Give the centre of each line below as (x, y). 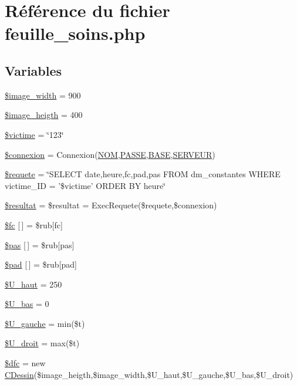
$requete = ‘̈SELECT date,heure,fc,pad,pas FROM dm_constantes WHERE (143, 174)
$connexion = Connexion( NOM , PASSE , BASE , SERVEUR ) (110, 154)
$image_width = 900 (43, 95)
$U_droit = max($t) (42, 343)
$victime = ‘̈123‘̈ (34, 134)
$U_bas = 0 (27, 304)
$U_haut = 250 (33, 284)
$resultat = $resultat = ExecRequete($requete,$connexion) (111, 205)
